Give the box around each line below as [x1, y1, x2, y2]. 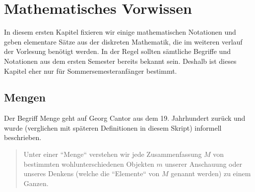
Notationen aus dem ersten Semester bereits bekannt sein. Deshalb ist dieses [4, 55, 237, 66]
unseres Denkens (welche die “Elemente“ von [23, 168, 160, 179]
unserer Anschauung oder [165, 158, 242, 169]
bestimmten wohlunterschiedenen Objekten [23, 158, 154, 169]
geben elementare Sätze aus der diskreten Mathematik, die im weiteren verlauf [4, 36, 243, 47]
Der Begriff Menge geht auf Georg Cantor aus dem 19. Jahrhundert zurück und [4, 113, 246, 123]
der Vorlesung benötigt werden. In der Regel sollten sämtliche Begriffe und [4, 46, 231, 56]
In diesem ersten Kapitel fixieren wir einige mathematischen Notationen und [4, 27, 236, 37]
